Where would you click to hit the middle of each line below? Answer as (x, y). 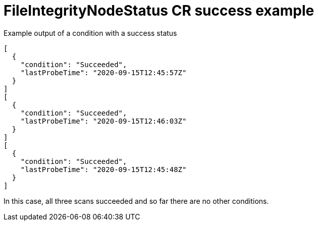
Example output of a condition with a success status (90, 33)
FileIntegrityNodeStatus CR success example (159, 11)
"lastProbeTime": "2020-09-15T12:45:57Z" (103, 72)
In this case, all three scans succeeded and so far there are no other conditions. (136, 201)
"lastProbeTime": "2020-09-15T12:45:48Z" (103, 169)
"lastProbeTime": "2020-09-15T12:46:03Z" (103, 121)
